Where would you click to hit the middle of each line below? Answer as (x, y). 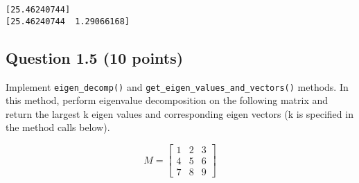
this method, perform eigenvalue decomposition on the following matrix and (167, 100)
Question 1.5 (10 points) (95, 57)
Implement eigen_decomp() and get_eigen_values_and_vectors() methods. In (177, 86)
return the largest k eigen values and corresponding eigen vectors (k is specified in (179, 113)
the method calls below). (58, 127)
